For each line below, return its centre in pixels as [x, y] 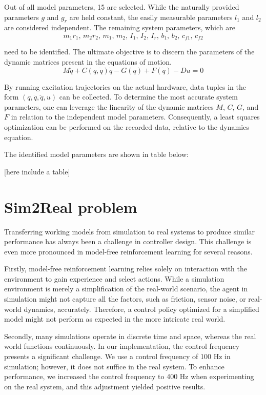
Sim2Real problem [71, 206]
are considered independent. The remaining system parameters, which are [120, 27]
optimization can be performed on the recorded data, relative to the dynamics [127, 127]
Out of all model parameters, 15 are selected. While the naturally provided [122, 7]
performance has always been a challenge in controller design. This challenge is [128, 241]
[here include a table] [37, 171]
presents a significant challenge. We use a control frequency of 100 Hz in [117, 356]
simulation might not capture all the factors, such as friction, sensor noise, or [125, 299]
